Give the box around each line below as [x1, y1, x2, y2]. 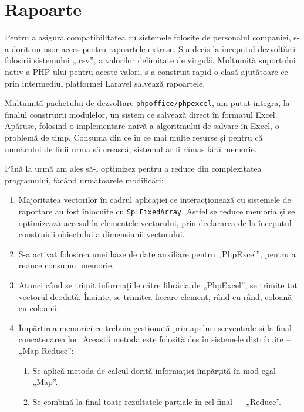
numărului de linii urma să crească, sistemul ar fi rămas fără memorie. [5, 142, 257, 155]
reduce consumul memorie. [18, 259, 114, 271]
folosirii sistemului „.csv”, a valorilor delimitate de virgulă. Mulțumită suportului [5, 54, 296, 66]
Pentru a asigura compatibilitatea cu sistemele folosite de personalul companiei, [5, 31, 291, 43]
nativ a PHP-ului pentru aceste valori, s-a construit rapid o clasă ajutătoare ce [5, 65, 288, 77]
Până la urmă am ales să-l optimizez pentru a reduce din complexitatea [5, 162, 262, 175]
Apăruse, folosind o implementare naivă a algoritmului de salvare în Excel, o [5, 120, 279, 132]
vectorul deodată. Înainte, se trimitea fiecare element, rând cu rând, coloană [18, 290, 292, 302]
